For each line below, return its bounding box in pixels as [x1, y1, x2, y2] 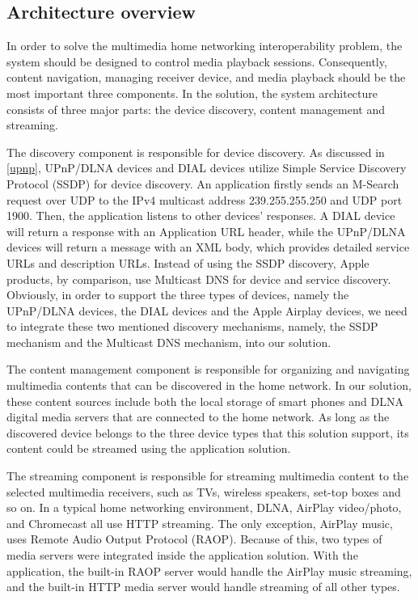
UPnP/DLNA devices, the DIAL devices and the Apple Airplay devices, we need [6, 302, 407, 319]
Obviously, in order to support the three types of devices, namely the [6, 286, 349, 303]
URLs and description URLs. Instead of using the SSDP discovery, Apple [6, 254, 369, 271]
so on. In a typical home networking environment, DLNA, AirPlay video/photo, [6, 499, 402, 516]
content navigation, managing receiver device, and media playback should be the [6, 69, 406, 86]
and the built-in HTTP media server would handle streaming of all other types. [6, 578, 400, 595]
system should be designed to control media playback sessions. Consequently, [6, 53, 387, 70]
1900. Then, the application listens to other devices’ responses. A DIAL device [6, 207, 395, 224]
